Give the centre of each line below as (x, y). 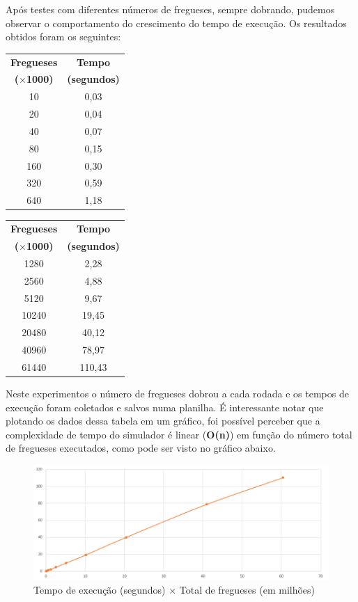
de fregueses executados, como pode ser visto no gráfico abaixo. (141, 448)
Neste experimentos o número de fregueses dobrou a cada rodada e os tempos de (177, 393)
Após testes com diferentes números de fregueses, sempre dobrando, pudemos (170, 9)
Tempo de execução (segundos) (100, 590)
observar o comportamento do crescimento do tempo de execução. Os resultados (176, 23)
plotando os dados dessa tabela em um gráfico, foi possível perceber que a (163, 421)
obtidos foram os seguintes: (63, 37)
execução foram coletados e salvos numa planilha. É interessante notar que (165, 407)
